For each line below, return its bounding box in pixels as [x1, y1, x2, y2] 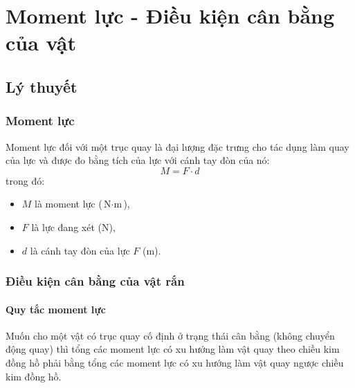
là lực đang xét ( [31, 219, 102, 234]
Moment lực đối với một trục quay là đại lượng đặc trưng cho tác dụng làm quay [6, 139, 349, 154]
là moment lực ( [35, 196, 102, 211]
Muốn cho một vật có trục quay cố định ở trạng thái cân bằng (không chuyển [6, 328, 335, 342]
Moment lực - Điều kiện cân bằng [6, 1, 335, 30]
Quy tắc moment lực [6, 302, 106, 316]
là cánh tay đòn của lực [30, 243, 130, 257]
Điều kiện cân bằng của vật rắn [6, 272, 185, 290]
